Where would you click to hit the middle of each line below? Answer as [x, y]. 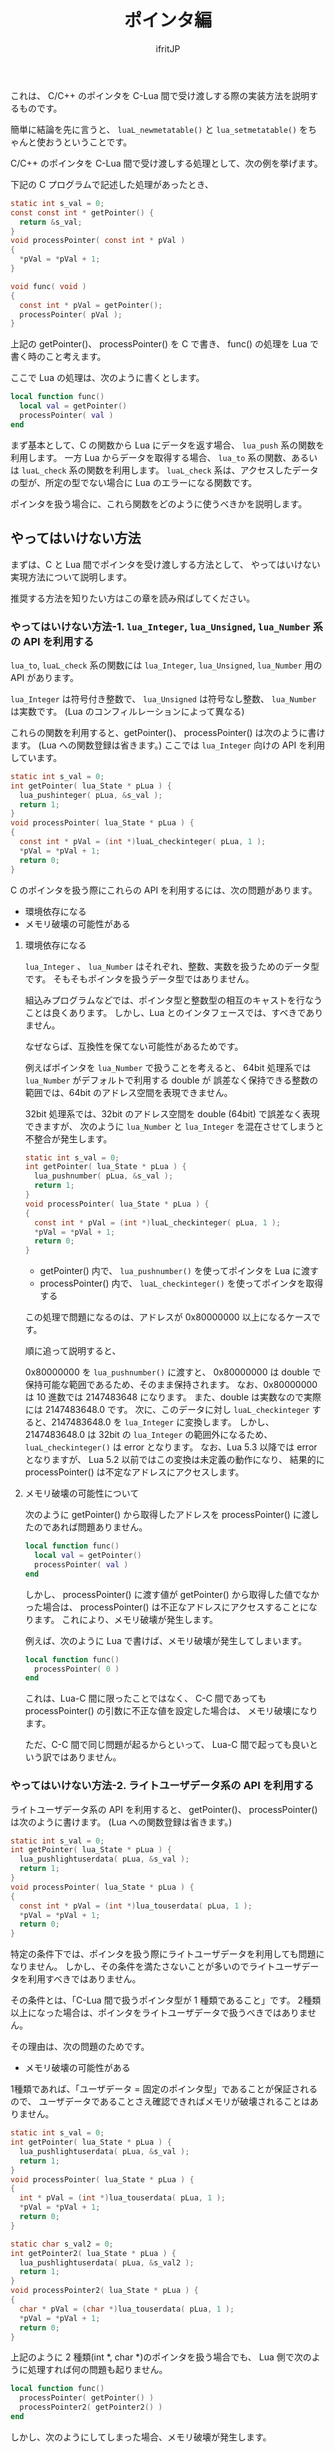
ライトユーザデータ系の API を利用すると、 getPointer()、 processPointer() [164, 1809]
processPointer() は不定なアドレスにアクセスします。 [134, 1472]
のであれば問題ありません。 [90, 1527]
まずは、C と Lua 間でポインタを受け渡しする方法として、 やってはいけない [165, 564]
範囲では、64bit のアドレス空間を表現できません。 [128, 1092]
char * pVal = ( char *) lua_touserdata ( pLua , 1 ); [127, 2309]
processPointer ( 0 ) [77, 1669]
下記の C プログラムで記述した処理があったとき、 [112, 184]
